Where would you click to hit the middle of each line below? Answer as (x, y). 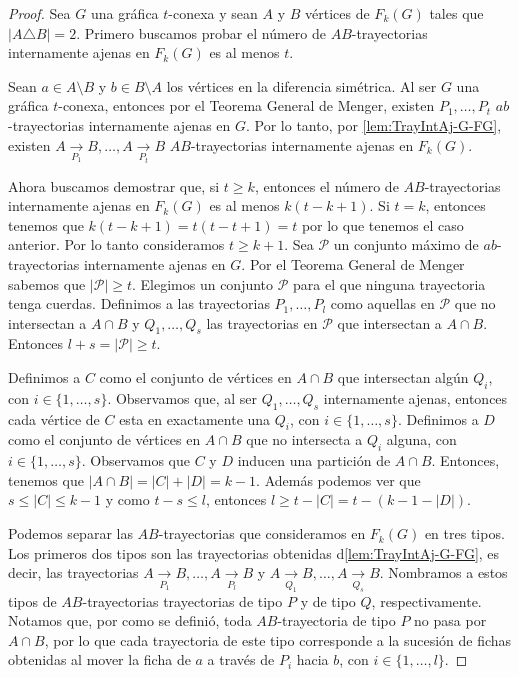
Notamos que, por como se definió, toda (130, 620)
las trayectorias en (262, 322)
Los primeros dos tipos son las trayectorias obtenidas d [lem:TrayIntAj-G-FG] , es (254, 552)
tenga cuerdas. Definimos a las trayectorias (139, 303)
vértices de (337, 13)
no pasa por (450, 620)
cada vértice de (54, 418)
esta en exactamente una (195, 418)
